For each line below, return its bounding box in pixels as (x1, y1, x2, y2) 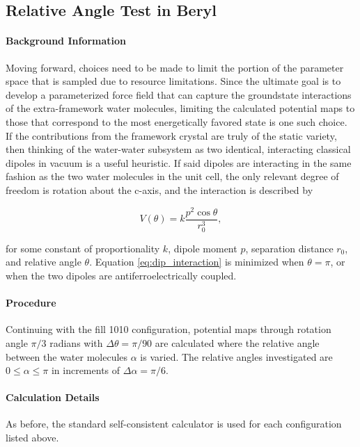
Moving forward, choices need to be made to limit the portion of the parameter (6, 60, 344, 74)
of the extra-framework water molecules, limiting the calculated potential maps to (6, 101, 355, 115)
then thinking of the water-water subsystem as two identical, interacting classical (6, 142, 351, 156)
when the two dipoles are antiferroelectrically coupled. (6, 268, 237, 282)
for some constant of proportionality (6, 241, 160, 255)
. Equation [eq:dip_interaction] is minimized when (89, 254, 304, 269)
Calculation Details (6, 390, 100, 405)
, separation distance (245, 241, 334, 255)
